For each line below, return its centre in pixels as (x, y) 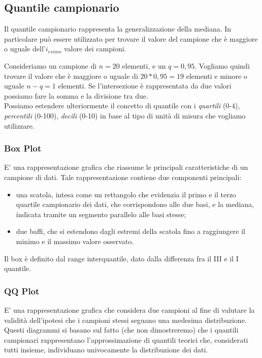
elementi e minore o (217, 76)
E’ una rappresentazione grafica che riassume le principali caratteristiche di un (126, 167)
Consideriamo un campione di (51, 65)
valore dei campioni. (95, 49)
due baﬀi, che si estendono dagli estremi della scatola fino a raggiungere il (130, 231)
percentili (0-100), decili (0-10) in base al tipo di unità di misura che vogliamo (125, 115)
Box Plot (23, 148)
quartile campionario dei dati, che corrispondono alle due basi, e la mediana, (135, 204)
